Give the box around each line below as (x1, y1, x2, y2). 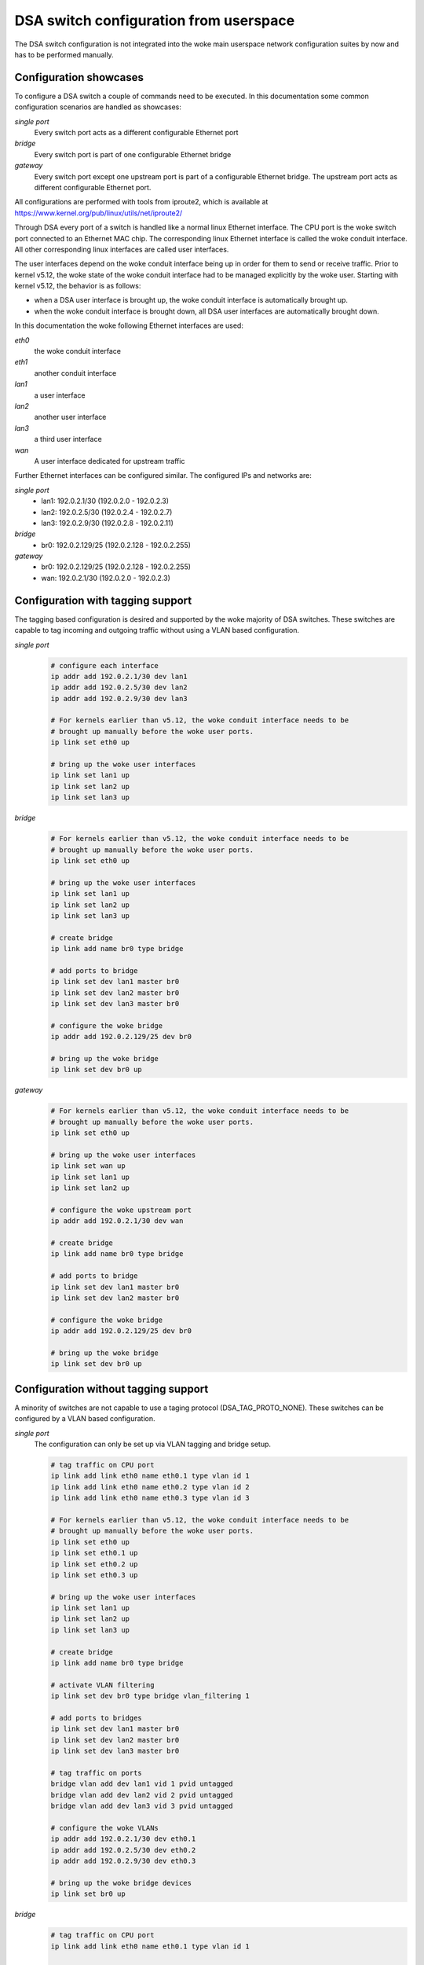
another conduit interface (34, 368, 117, 377)
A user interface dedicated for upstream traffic (34, 456, 185, 465)
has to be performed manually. (14, 50, 114, 59)
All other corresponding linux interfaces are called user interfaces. (14, 244, 229, 254)
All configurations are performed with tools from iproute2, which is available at (14, 197, 269, 207)
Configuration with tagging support (14, 593, 192, 607)
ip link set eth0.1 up (50, 1548, 138, 1558)
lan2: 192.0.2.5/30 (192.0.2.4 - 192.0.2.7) (41, 507, 173, 516)
